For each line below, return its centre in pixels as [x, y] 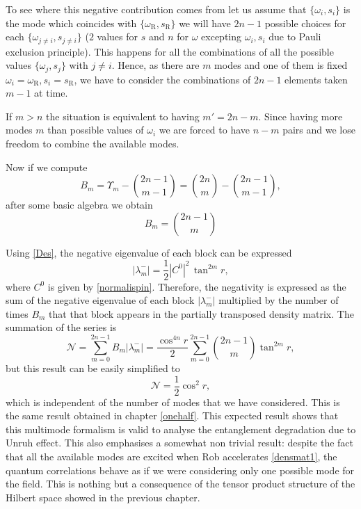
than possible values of [96, 130]
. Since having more [300, 116]
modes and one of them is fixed [281, 65]
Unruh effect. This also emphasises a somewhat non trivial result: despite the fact [180, 443]
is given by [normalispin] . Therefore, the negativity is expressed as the [197, 286]
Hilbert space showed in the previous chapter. [103, 497]
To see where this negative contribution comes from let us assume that [156, 9]
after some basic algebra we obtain [79, 205]
